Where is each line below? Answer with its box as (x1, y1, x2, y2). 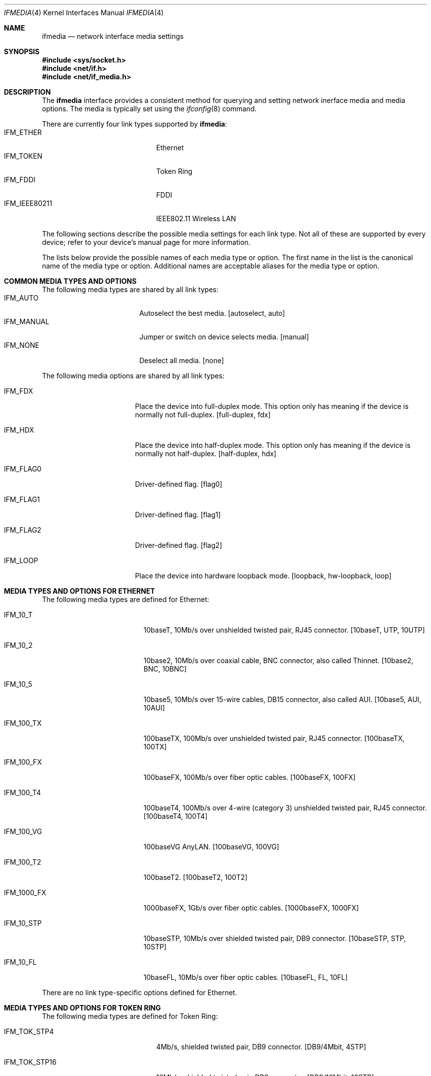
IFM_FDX (4, 387, 33, 395)
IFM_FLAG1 (4, 495, 40, 504)
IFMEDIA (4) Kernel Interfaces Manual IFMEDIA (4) (4, 8, 164, 17)
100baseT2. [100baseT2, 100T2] (143, 873, 247, 881)
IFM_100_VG (4, 827, 42, 836)
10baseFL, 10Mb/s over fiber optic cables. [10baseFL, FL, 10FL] (143, 973, 348, 981)
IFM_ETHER (4, 128, 42, 136)
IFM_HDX (4, 426, 34, 434)
